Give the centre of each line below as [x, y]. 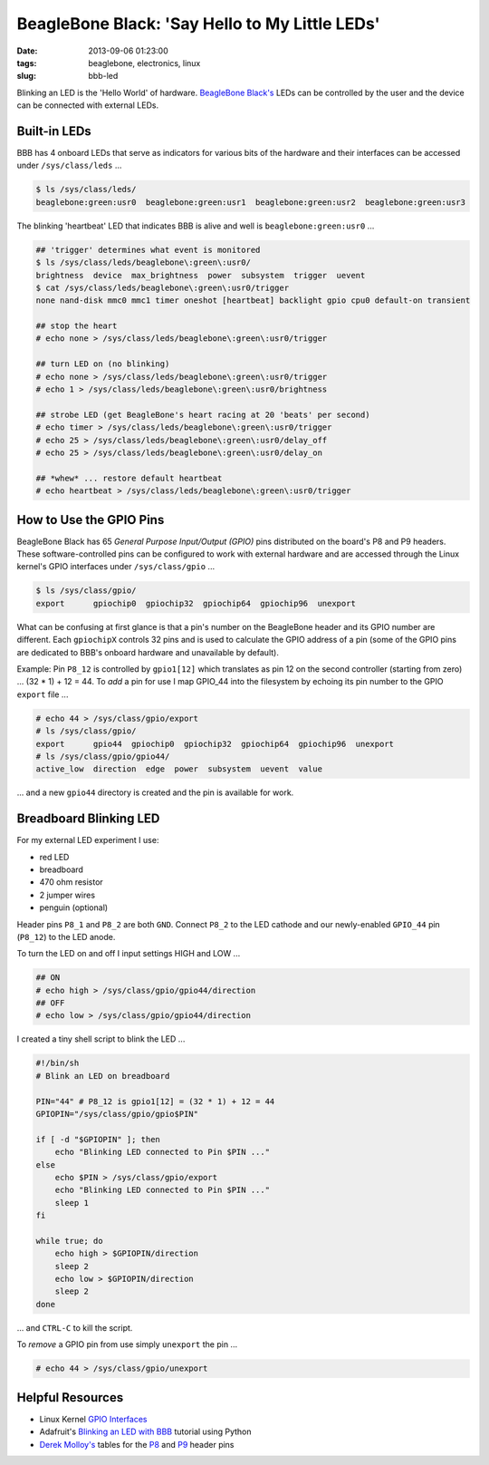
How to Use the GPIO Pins [91, 520]
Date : [27, 51]
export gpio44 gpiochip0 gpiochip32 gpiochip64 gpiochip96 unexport [215, 744]
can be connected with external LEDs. [87, 105]
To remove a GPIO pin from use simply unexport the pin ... [127, 1344]
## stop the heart [77, 326]
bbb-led [103, 76]
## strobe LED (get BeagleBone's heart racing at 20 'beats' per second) [203, 414]
